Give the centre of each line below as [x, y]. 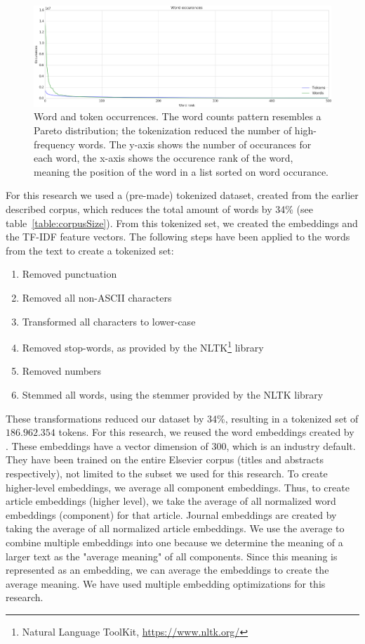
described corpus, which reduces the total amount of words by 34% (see [160, 208]
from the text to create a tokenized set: [90, 250]
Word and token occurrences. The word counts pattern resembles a [178, 116]
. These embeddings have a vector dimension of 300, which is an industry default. [181, 445]
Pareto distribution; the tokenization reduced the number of [163, 130]
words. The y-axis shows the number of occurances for [195, 144]
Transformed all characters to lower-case [109, 321]
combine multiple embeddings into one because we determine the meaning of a [174, 542]
